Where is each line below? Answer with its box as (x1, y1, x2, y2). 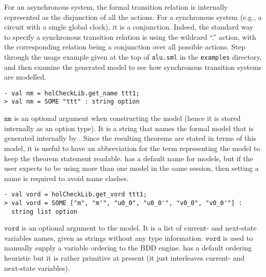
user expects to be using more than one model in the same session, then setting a (4, 163, 259, 173)
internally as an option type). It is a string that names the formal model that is (4, 122, 254, 133)
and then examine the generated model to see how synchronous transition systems (4, 61, 262, 72)
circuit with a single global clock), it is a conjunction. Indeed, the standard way (4, 21, 254, 32)
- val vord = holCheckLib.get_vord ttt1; (4, 191, 147, 198)
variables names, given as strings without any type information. (4, 232, 204, 243)
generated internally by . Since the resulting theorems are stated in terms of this (4, 133, 256, 143)
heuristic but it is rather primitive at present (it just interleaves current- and (4, 253, 245, 263)
